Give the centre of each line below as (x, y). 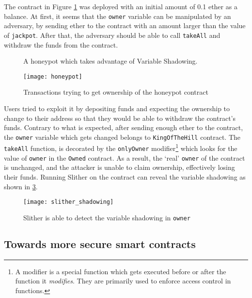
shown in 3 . (21, 186)
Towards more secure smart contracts (100, 243)
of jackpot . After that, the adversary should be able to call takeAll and (112, 35)
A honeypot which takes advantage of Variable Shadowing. (110, 61)
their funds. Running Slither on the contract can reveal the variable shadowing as (125, 176)
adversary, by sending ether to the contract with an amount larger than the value (125, 25)
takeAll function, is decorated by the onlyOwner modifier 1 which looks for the (121, 148)
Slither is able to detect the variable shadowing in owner (107, 217)
